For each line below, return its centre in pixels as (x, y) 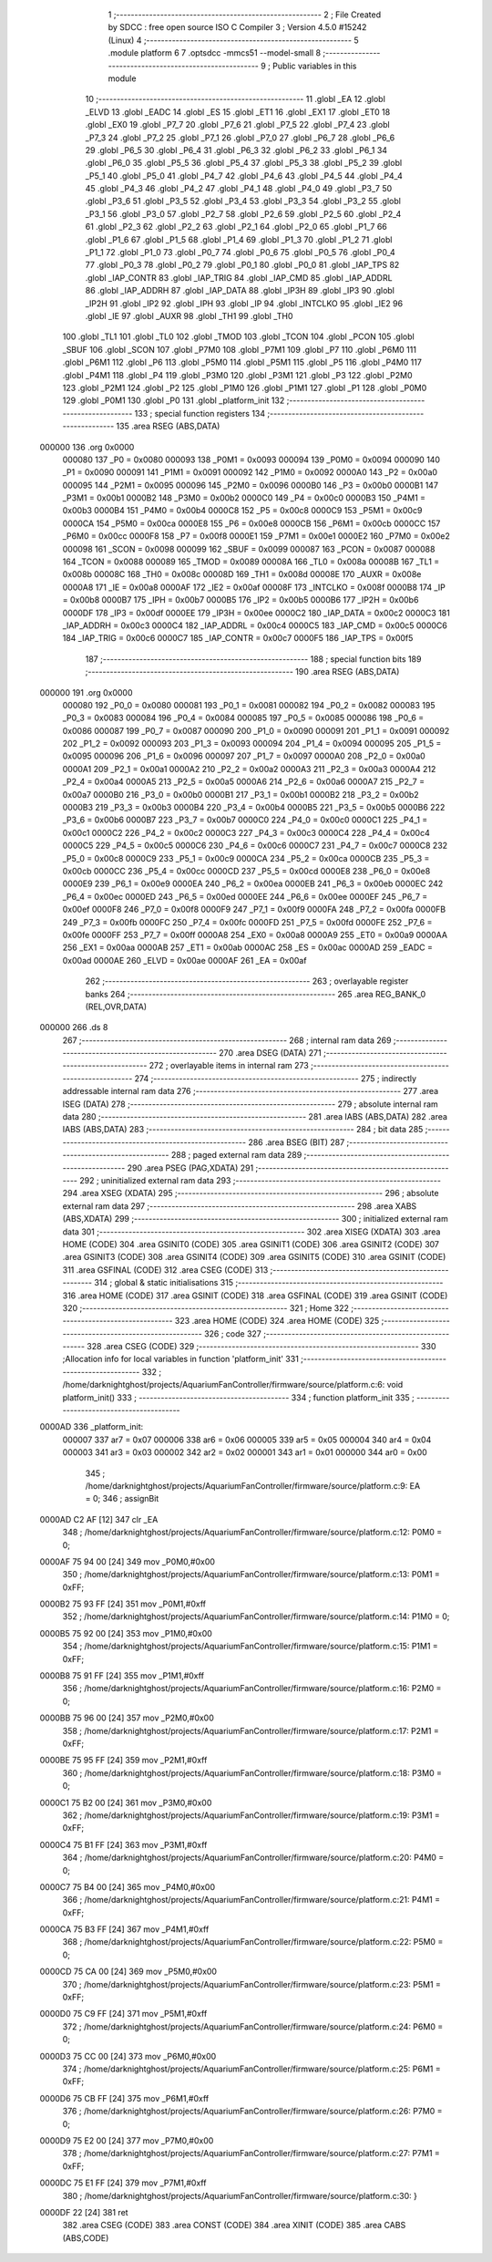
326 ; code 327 (232, 1333)
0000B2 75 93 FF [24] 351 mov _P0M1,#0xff (123, 1604)
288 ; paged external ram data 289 (236, 1155)
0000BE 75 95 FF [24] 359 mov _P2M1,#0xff (123, 1761)
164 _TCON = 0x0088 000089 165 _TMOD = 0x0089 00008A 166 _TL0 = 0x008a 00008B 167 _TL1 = (251, 562)
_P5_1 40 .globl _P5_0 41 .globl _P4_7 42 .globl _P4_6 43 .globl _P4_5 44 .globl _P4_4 (244, 176)
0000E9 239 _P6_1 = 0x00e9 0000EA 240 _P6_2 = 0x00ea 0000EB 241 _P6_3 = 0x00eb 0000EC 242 (253, 883)
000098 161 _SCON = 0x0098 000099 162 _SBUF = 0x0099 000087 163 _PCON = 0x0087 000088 (249, 549)
